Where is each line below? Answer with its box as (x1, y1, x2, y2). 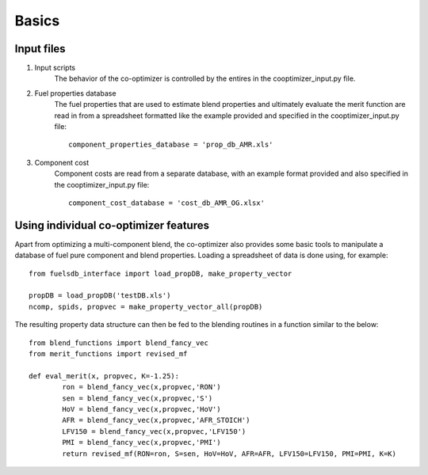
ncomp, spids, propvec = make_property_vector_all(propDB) (29, 302, 263, 311)
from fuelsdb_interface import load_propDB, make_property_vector (29, 269, 292, 278)
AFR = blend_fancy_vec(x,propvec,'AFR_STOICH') (62, 416, 250, 425)
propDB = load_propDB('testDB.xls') (29, 291, 171, 300)
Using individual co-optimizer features (14, 218, 210, 232)
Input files (14, 42, 67, 55)
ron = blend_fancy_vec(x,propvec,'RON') (62, 382, 221, 392)
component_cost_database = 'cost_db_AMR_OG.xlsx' (68, 198, 266, 207)
